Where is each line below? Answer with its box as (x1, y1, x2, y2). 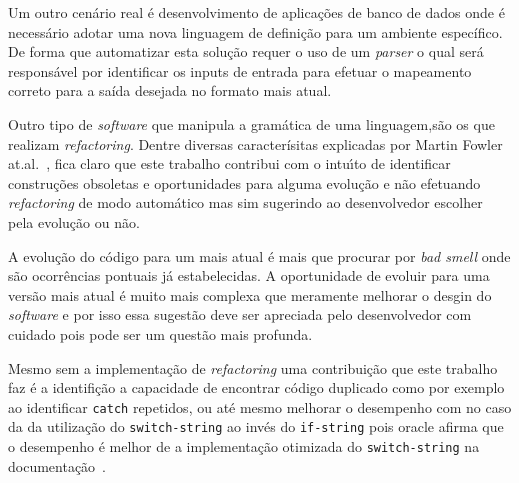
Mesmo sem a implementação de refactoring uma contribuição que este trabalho (8, 357, 498, 378)
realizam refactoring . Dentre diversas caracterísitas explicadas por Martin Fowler (8, 133, 503, 154)
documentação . (8, 455, 107, 476)
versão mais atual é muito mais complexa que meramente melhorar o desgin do (8, 284, 492, 305)
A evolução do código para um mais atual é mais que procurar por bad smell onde (8, 245, 511, 266)
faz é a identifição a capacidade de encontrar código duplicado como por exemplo (8, 377, 505, 398)
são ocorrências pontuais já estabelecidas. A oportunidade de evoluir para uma (8, 265, 490, 286)
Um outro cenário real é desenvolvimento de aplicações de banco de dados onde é (8, 2, 505, 22)
